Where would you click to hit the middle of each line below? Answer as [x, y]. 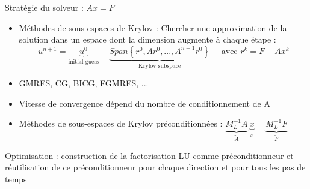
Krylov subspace [160, 66]
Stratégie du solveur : [44, 7]
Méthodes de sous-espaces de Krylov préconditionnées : [121, 123]
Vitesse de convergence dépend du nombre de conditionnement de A [144, 103]
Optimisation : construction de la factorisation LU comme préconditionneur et [149, 155]
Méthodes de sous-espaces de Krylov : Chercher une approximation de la [153, 27]
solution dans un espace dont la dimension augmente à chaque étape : [147, 39]
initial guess [84, 61]
